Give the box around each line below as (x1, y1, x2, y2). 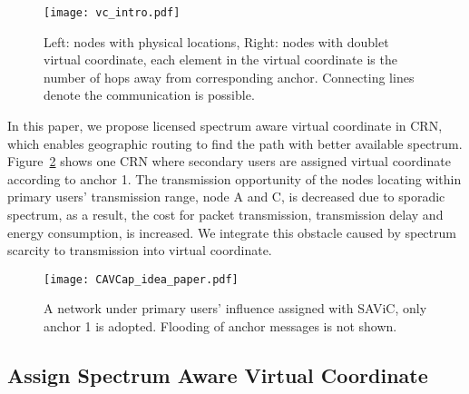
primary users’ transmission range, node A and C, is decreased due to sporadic (7, 187, 445, 206)
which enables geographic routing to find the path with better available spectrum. (7, 133, 463, 153)
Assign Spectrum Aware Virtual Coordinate (7, 361, 428, 389)
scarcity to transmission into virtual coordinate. (7, 241, 272, 260)
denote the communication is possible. (44, 85, 255, 104)
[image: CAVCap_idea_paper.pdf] (44, 272, 239, 286)
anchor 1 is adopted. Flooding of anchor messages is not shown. (44, 317, 397, 336)
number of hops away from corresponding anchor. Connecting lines (44, 67, 415, 86)
